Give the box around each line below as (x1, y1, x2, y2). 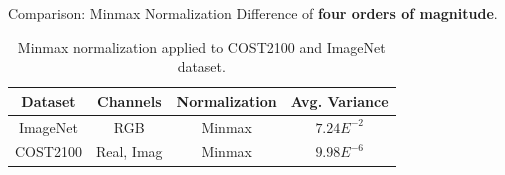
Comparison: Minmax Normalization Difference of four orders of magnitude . (8, 3, 498, 23)
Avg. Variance (290, 90, 389, 111)
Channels (97, 90, 162, 111)
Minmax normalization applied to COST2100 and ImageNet (17, 36, 386, 57)
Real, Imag (95, 141, 163, 162)
